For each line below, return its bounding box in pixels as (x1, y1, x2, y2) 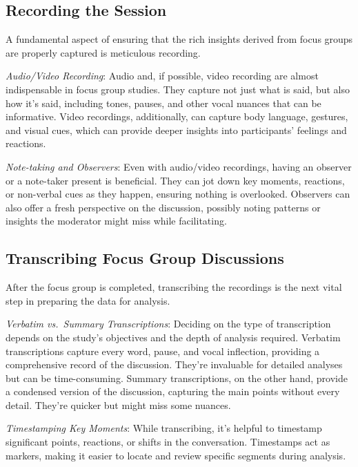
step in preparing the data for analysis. (6, 293, 170, 307)
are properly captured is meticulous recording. (6, 45, 201, 59)
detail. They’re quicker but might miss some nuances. (6, 397, 231, 412)
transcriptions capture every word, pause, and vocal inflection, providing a (6, 343, 320, 358)
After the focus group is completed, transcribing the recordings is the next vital (6, 280, 342, 294)
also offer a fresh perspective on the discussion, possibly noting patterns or (6, 200, 321, 214)
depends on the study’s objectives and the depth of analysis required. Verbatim (6, 330, 341, 344)
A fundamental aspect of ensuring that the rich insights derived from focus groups (6, 32, 353, 46)
